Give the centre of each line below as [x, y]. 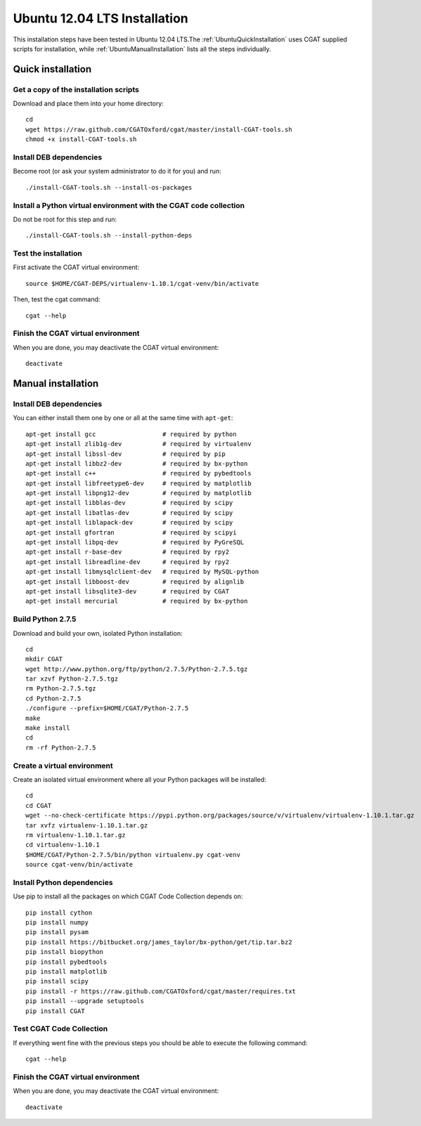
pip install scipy [57, 981]
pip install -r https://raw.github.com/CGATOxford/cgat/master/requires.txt [161, 991]
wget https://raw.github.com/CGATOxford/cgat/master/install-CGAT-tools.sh [159, 129]
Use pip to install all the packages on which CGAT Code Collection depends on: [128, 896]
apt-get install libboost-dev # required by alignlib [135, 582]
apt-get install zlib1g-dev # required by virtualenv [139, 444]
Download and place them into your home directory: [89, 104]
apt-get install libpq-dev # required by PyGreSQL [135, 542]
